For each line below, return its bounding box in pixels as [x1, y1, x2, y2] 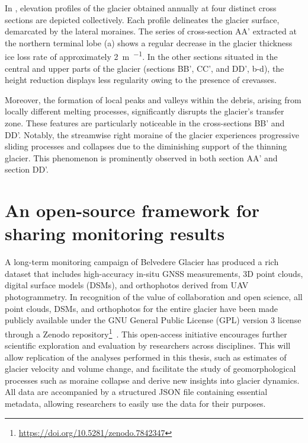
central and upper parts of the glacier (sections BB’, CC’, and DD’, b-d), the [5, 62, 284, 74]
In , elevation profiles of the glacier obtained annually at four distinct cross [5, 2, 277, 14]
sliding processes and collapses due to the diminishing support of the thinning [5, 140, 287, 152]
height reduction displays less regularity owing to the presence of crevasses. [5, 74, 277, 86]
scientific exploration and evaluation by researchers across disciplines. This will [5, 339, 291, 352]
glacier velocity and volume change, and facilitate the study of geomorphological [5, 362, 296, 375]
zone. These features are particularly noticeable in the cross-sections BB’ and [5, 117, 285, 129]
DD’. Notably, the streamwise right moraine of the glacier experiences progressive [5, 128, 299, 141]
